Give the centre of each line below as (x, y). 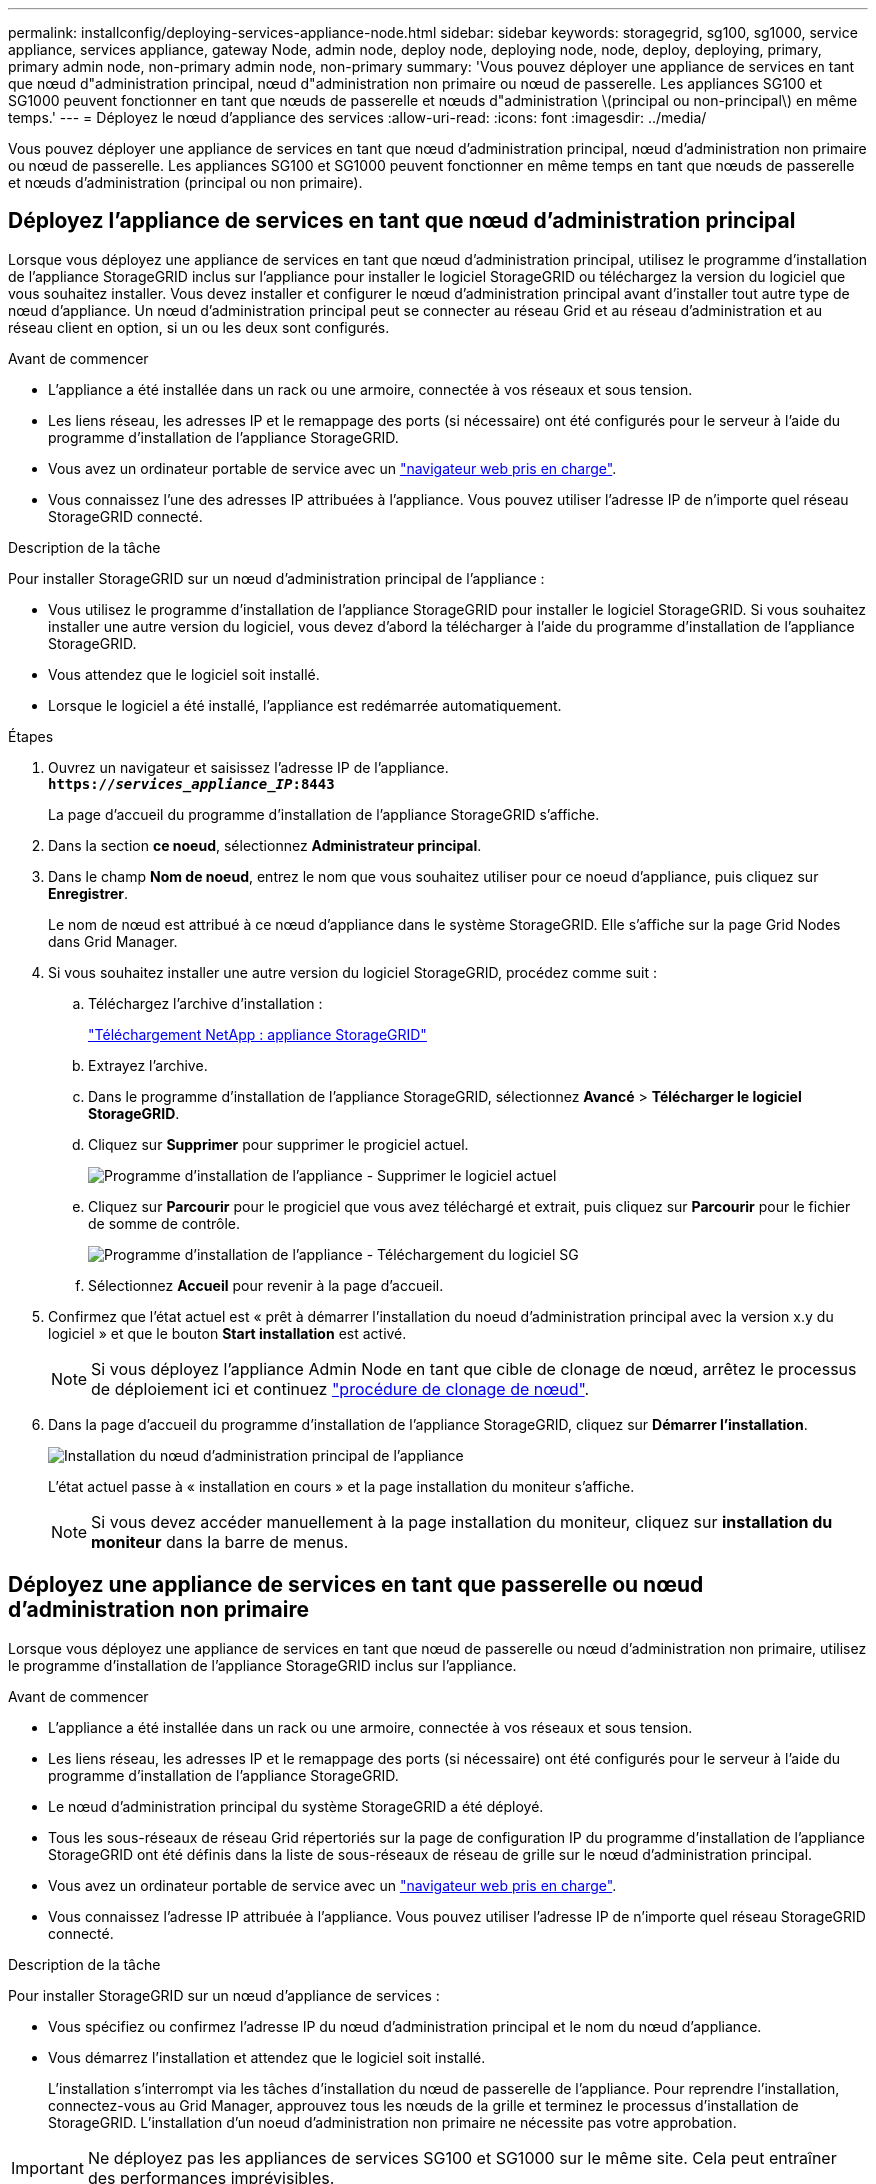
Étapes (31, 736)
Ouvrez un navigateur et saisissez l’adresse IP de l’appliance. (248, 767)
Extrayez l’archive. (148, 1065)
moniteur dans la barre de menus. (220, 1541)
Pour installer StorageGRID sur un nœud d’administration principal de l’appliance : (276, 578)
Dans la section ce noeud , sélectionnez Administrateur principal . (265, 845)
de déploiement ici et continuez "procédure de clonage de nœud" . (340, 1388)
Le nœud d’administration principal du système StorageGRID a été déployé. (296, 1806)
